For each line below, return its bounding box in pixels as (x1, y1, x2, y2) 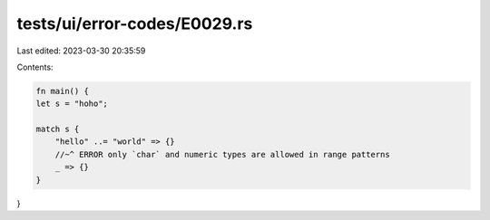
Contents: (16, 62, 54, 72)
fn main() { (35, 86, 90, 96)
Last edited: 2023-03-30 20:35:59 (16, 45, 146, 56)
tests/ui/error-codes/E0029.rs (16, 14, 253, 33)
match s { (35, 124, 80, 135)
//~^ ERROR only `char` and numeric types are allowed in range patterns (54, 149, 390, 159)
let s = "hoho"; (35, 99, 109, 109)
